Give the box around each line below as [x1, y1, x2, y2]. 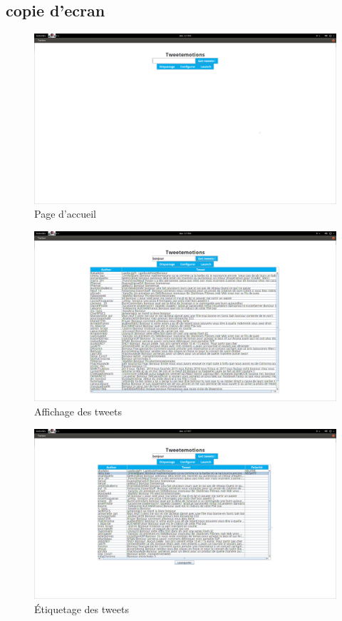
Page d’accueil [34, 206, 96, 221]
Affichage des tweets [34, 403, 122, 418]
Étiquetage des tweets [34, 601, 129, 616]
